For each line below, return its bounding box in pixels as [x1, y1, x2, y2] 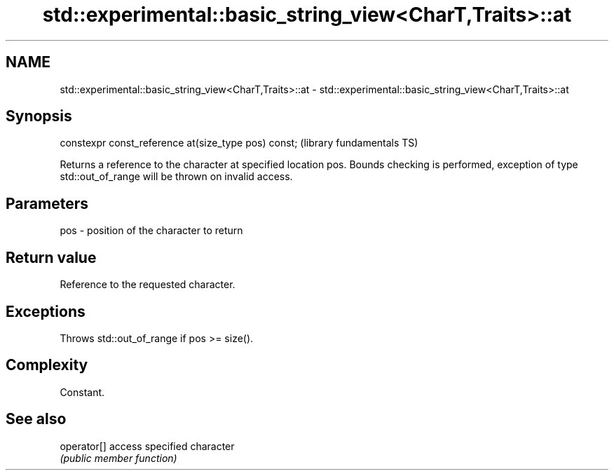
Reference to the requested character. [60, 278, 236, 291]
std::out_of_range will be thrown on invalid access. [60, 170, 293, 183]
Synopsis [6, 107, 72, 125]
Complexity [6, 356, 88, 374]
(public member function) [60, 451, 177, 464]
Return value [6, 248, 97, 266]
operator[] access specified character [60, 440, 235, 452]
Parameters [6, 194, 88, 212]
